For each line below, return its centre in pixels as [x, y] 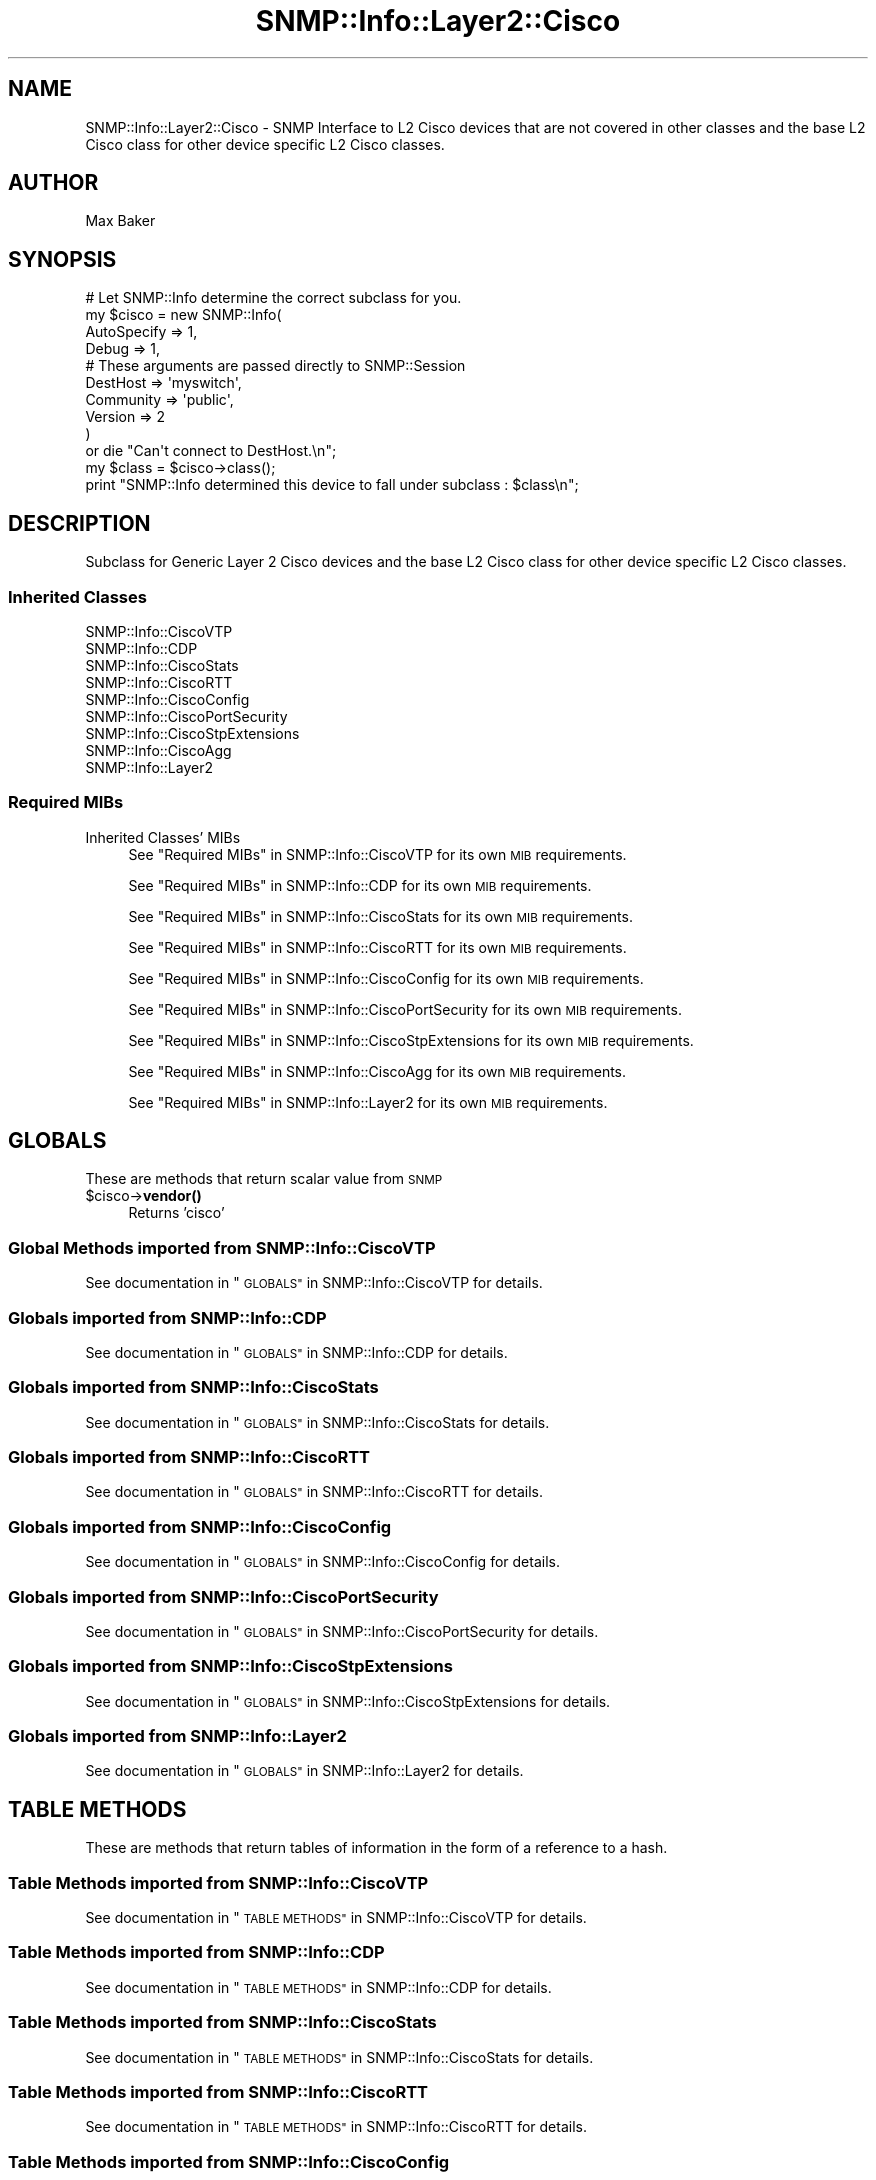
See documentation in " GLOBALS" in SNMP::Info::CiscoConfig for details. [322, 1562]
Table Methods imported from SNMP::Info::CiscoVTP [218, 1882]
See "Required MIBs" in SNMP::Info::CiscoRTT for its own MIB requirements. [377, 947]
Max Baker [120, 221]
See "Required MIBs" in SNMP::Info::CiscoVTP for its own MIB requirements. [377, 854]
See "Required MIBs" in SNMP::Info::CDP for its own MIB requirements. [360, 885]
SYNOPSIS [62, 259]
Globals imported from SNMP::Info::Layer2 [177, 1736]
